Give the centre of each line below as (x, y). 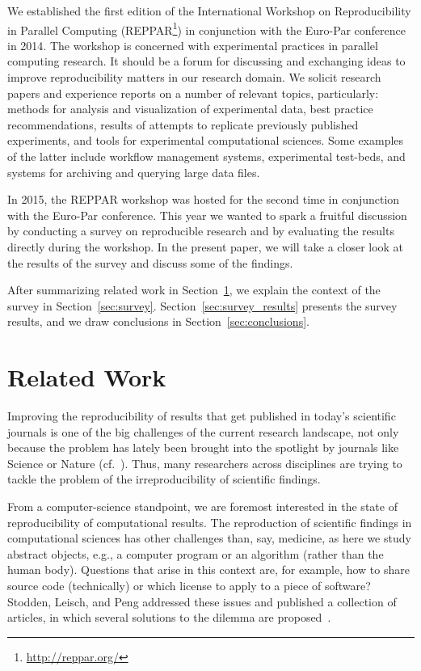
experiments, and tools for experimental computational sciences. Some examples (206, 140)
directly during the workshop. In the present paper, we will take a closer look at (206, 246)
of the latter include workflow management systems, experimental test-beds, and (206, 156)
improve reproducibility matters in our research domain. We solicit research (194, 77)
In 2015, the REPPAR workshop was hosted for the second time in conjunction (204, 199)
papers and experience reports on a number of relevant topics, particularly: (193, 93)
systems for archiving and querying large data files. (134, 172)
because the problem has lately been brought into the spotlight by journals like (203, 447)
